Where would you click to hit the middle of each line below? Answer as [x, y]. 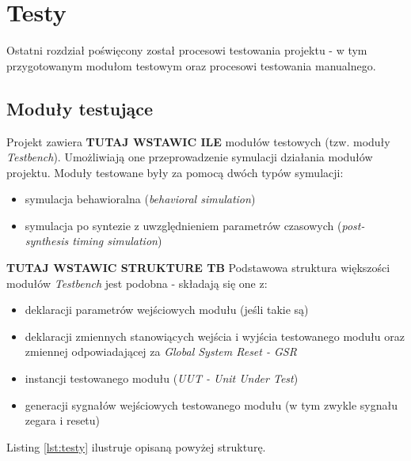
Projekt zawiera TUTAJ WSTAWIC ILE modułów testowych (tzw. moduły [198, 141]
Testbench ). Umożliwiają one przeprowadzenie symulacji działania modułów [190, 157]
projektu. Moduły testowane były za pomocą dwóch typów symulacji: [175, 172]
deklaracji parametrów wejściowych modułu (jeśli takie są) [167, 310]
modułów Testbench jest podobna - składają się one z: [137, 283]
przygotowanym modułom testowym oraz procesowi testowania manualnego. [191, 65]
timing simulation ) [117, 241]
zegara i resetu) [63, 420]
